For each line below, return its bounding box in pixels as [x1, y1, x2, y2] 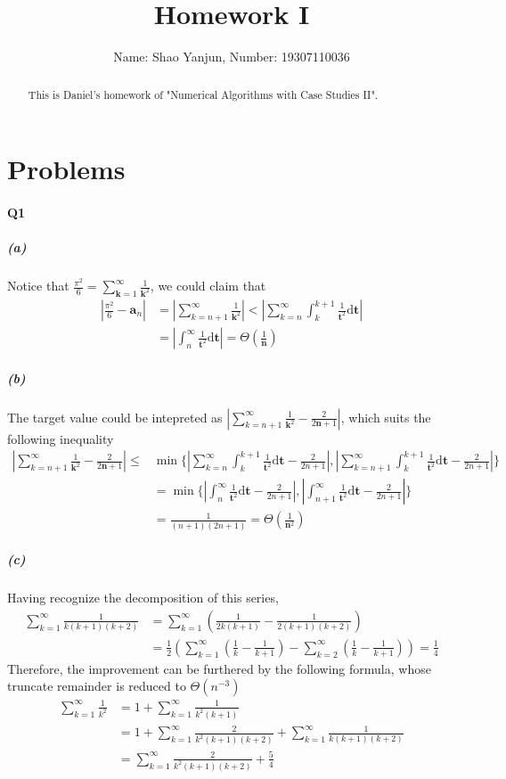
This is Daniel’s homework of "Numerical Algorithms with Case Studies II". [28, 86, 379, 102]
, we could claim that [150, 276, 266, 295]
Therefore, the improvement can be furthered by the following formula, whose [7, 659, 431, 677]
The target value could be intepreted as [7, 407, 223, 426]
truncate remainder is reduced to [7, 676, 186, 695]
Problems [7, 151, 126, 187]
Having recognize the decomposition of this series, [7, 588, 279, 607]
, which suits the [340, 407, 431, 426]
